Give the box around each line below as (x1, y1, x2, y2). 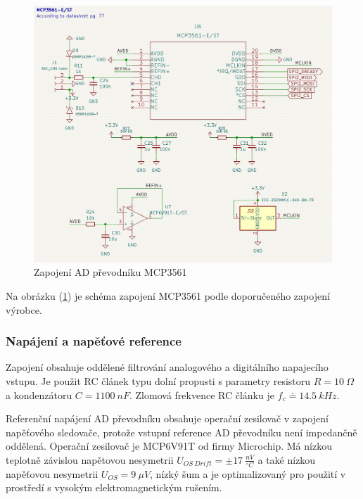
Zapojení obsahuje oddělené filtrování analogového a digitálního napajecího (6, 360, 329, 374)
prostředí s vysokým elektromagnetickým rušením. (6, 480, 222, 495)
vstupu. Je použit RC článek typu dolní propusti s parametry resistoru (6, 373, 311, 388)
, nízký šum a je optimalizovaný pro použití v (150, 466, 346, 481)
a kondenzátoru (6, 387, 72, 402)
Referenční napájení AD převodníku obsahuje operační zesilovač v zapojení (6, 411, 329, 426)
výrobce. (6, 302, 42, 317)
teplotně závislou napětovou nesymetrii (6, 452, 174, 467)
